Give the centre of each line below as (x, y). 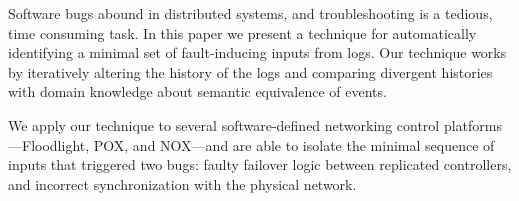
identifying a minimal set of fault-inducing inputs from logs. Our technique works (257, 52)
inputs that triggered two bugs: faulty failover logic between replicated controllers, (260, 164)
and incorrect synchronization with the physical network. (182, 183)
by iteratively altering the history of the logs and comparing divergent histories (250, 71)
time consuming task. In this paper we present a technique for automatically (242, 32)
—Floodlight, (49, 144)
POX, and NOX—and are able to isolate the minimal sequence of (294, 144)
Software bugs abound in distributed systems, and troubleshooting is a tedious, (250, 13)
